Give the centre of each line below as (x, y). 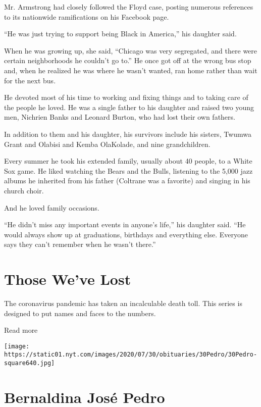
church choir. (24, 190)
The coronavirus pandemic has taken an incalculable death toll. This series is (123, 303)
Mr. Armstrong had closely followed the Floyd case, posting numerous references (129, 7)
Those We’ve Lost (68, 279)
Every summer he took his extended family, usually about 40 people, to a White (128, 161)
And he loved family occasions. (52, 207)
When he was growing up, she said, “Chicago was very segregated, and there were (131, 50)
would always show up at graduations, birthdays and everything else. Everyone (126, 234)
